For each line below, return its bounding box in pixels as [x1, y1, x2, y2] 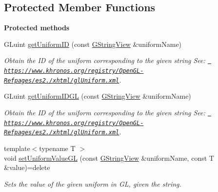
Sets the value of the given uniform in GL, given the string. [4, 178, 181, 189]
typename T [39, 143, 76, 153]
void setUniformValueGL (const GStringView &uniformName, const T [4, 152, 214, 163]
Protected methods [4, 22, 70, 33]
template [4, 143, 30, 153]
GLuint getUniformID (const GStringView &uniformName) [4, 39, 182, 49]
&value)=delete [4, 162, 50, 172]
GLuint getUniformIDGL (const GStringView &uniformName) [4, 91, 191, 101]
